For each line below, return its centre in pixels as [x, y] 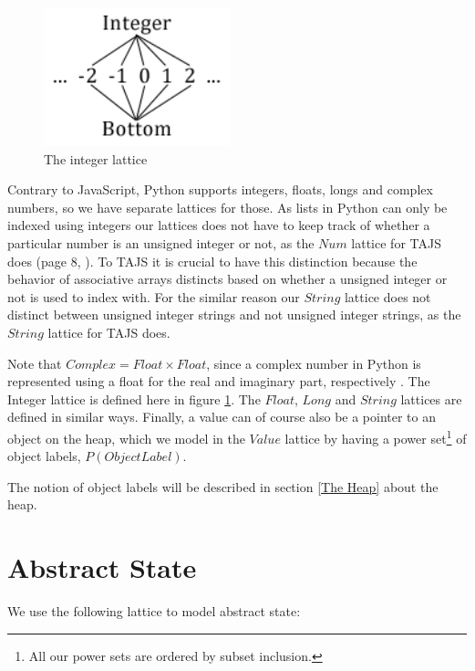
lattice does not [387, 296]
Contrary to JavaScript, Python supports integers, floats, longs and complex [220, 189]
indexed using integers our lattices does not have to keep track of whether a [219, 225]
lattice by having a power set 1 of [376, 436]
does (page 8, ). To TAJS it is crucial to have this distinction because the [212, 261]
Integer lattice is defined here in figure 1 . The [134, 398]
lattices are [431, 398]
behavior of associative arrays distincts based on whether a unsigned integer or [227, 279]
